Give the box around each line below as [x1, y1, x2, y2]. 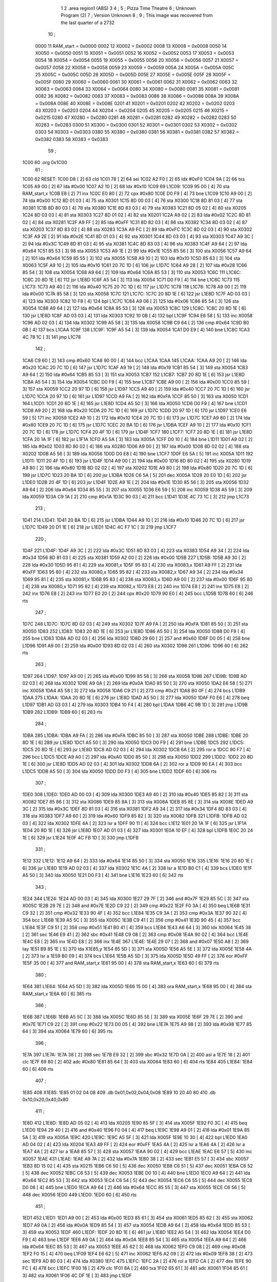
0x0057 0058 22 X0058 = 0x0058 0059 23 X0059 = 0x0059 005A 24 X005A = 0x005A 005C [35, 64, 234, 70]
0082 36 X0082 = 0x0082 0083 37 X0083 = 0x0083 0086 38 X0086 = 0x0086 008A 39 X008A [35, 93, 240, 99]
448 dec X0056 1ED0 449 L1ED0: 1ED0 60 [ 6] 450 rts [22, 1191, 137, 1197]
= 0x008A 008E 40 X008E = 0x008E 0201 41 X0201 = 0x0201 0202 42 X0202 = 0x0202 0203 [35, 100, 235, 106]
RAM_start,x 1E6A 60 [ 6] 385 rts [22, 990, 92, 997]
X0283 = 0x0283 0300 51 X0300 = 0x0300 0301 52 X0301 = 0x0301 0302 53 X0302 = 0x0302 [35, 122, 238, 128]
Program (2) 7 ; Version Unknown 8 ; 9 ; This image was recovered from [61, 12, 213, 18]
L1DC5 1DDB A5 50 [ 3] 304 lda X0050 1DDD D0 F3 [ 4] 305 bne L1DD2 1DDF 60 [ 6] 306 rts [22, 768, 217, 774]
